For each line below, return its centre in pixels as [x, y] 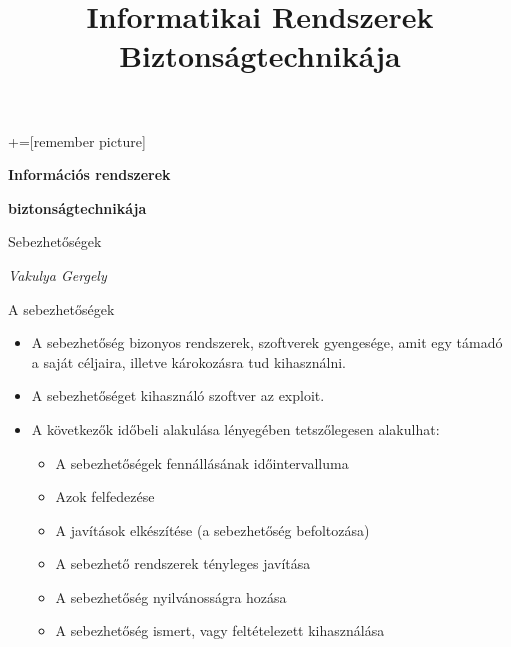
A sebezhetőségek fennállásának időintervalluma [202, 462]
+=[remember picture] [77, 140]
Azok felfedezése [105, 496]
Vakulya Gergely [57, 274]
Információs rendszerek [89, 174]
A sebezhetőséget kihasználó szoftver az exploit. [178, 395]
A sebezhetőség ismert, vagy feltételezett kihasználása [220, 630]
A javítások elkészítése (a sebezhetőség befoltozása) [212, 529]
